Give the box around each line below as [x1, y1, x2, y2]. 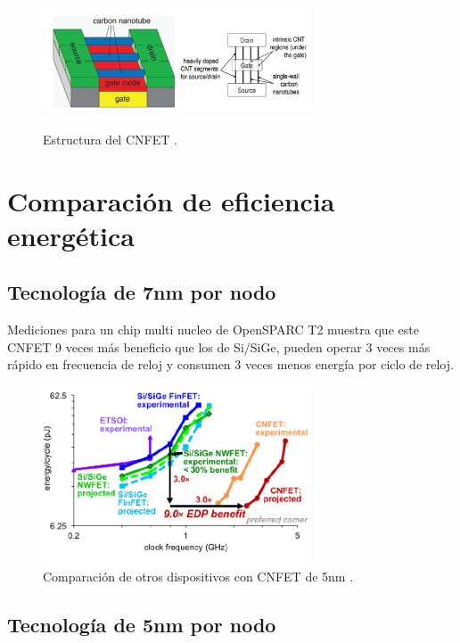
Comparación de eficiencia [7, 182, 335, 218]
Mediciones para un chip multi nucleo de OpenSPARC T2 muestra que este [7, 320, 419, 339]
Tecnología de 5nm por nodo [7, 611, 276, 639]
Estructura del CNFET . [43, 129, 177, 148]
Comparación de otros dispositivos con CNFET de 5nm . [43, 567, 354, 586]
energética [7, 217, 135, 253]
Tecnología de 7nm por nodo [7, 278, 276, 306]
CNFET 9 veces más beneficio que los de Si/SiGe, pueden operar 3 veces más [7, 337, 431, 356]
